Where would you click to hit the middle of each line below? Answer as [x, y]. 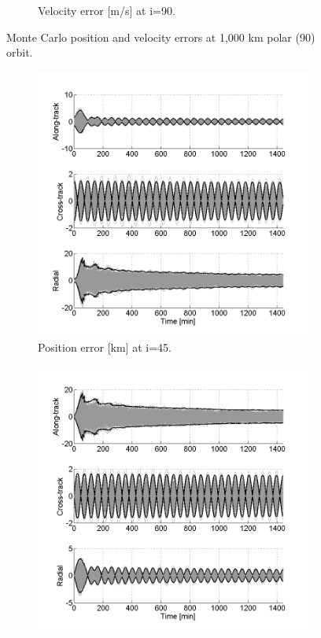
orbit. [20, 52]
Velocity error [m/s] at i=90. [107, 10]
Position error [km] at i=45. [105, 347]
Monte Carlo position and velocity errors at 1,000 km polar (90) [161, 37]
